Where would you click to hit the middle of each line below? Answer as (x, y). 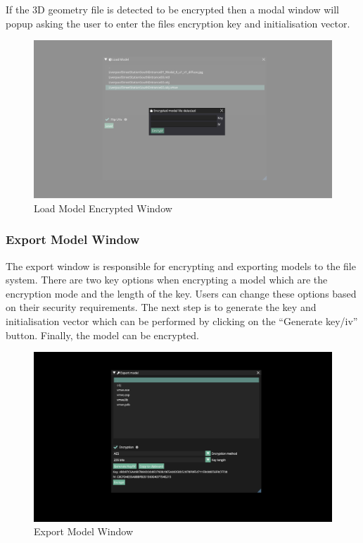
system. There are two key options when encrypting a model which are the (167, 280)
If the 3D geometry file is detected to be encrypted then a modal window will (172, 9)
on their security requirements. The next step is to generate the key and (161, 307)
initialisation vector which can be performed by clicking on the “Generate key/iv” (182, 321)
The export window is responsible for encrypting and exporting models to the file (181, 266)
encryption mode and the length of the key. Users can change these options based (181, 293)
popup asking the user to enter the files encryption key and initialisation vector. (178, 23)
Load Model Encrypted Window (103, 208)
